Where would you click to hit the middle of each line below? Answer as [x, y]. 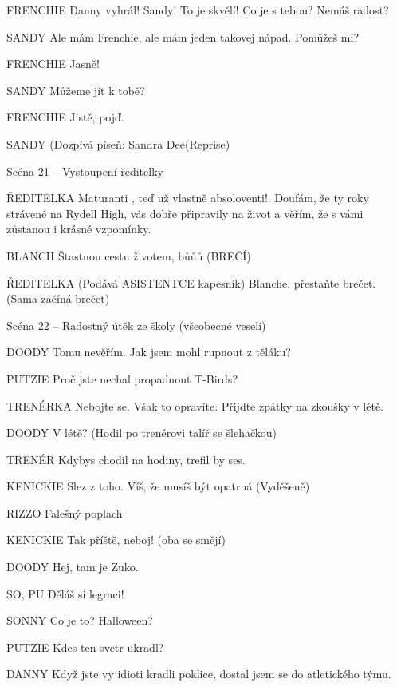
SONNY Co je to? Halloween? [80, 620]
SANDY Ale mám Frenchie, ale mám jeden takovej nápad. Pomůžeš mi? [183, 36]
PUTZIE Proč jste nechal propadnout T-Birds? [122, 378]
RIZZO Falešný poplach [65, 512]
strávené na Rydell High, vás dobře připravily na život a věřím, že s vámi [185, 213]
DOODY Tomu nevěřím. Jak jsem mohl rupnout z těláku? [149, 352]
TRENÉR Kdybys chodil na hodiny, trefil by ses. [126, 459]
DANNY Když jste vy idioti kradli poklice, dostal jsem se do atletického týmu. [199, 674]
